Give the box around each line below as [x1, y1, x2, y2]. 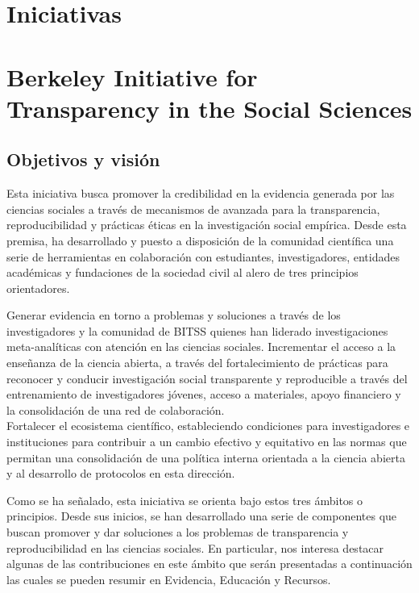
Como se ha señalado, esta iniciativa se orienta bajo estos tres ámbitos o [6, 491, 363, 508]
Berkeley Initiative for [6, 60, 258, 93]
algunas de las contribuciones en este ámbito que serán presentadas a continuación [6, 555, 413, 572]
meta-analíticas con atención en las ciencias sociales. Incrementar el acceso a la [6, 338, 396, 355]
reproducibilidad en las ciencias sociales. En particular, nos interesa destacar [6, 539, 384, 556]
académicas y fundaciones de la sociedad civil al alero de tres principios [6, 264, 359, 281]
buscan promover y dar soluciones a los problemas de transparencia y [6, 524, 349, 541]
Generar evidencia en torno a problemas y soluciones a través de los [6, 307, 341, 324]
